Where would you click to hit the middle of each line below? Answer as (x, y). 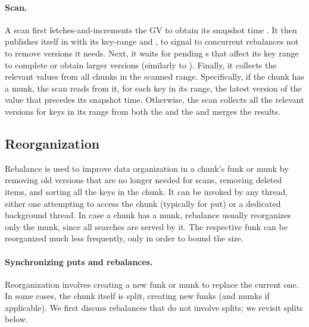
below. (16, 319)
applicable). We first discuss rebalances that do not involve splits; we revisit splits (154, 307)
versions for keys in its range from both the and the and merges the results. (143, 111)
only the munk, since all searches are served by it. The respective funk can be (146, 226)
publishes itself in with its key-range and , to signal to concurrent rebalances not (152, 41)
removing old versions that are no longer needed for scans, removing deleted (143, 180)
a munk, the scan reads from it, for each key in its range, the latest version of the (153, 88)
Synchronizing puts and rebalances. (79, 261)
